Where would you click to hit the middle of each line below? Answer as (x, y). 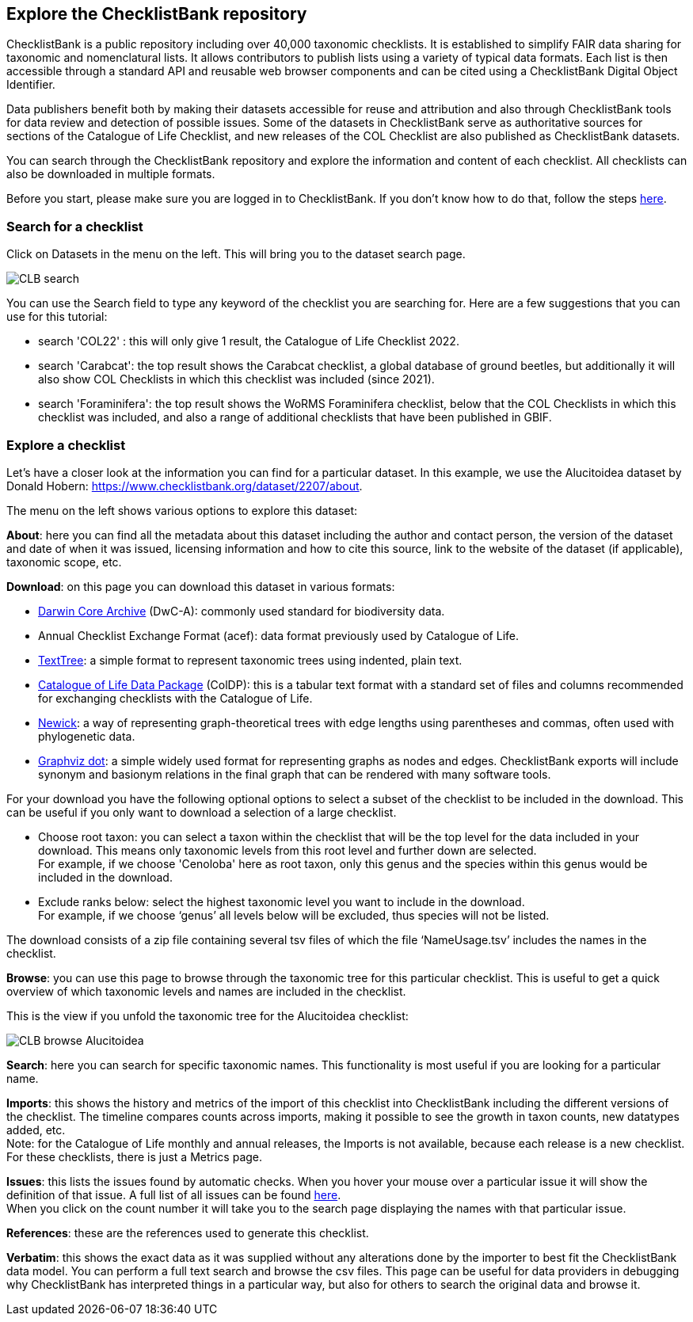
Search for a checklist (75, 226)
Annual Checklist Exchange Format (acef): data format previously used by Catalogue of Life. (279, 635)
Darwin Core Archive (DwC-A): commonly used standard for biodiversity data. (242, 611)
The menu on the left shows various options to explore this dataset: (182, 510)
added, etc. (36, 1130)
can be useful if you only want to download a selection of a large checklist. (202, 812)
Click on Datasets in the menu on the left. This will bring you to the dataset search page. (236, 254)
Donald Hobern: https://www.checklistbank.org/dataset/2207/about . (185, 486)
